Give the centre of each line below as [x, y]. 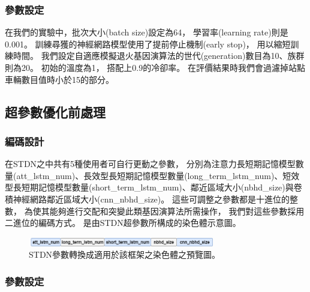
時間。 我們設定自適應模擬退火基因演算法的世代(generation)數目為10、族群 [159, 56]
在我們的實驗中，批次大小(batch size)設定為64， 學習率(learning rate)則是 [147, 32]
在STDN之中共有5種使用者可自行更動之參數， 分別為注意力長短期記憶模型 [150, 164]
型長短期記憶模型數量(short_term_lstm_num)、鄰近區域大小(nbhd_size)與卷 [154, 187]
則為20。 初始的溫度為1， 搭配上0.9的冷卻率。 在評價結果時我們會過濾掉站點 [155, 67]
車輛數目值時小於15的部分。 [59, 79]
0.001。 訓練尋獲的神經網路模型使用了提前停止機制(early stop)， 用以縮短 [148, 44]
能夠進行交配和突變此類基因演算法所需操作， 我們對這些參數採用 [177, 211]
